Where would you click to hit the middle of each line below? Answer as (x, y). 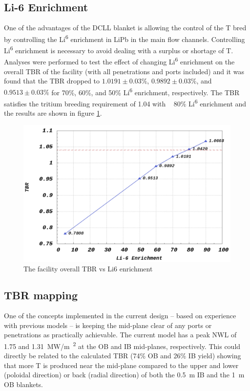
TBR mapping (41, 295)
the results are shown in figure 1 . (53, 113)
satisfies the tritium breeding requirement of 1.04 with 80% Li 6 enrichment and (125, 103)
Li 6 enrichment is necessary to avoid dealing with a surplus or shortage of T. (119, 50)
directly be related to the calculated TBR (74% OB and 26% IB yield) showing (123, 355)
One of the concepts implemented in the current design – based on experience (120, 315)
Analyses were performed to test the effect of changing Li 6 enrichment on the (119, 61)
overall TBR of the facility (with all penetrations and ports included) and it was (124, 71)
